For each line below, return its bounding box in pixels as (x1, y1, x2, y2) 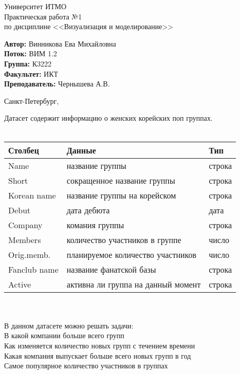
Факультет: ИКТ (4, 68, 58, 79)
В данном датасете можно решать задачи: (4, 320, 133, 331)
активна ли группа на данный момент (67, 278, 201, 290)
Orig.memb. (8, 248, 51, 260)
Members (8, 233, 41, 246)
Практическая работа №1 (4, 11, 82, 21)
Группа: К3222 (4, 58, 52, 69)
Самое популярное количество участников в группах (4, 360, 168, 371)
